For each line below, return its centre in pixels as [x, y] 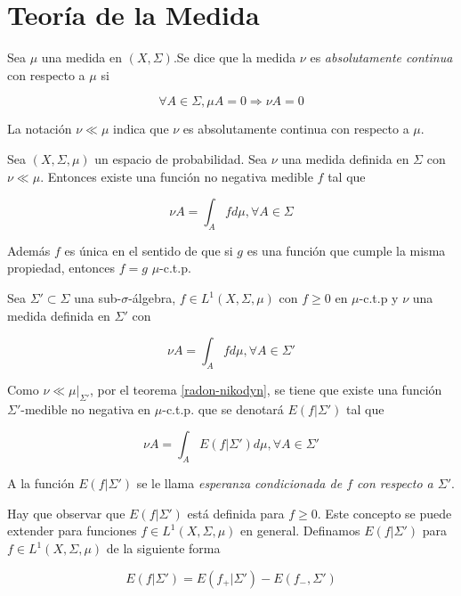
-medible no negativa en [86, 408]
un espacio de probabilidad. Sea [181, 158]
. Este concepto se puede [384, 513]
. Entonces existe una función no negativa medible [177, 176]
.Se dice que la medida [235, 57]
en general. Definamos [300, 531]
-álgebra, [152, 298]
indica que [141, 129]
